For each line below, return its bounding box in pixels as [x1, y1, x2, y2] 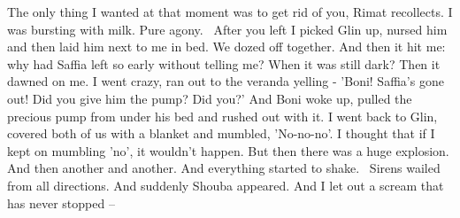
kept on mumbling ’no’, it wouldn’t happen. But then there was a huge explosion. [7, 141, 449, 160]
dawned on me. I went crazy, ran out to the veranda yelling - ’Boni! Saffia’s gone [7, 72, 444, 90]
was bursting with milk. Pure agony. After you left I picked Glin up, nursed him [7, 19, 448, 38]
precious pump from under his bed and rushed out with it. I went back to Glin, [7, 106, 438, 125]
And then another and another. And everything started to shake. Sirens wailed [7, 159, 441, 177]
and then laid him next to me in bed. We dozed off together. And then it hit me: [7, 37, 446, 56]
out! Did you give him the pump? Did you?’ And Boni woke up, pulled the [7, 89, 412, 107]
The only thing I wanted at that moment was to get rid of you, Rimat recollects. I [7, 3, 453, 20]
